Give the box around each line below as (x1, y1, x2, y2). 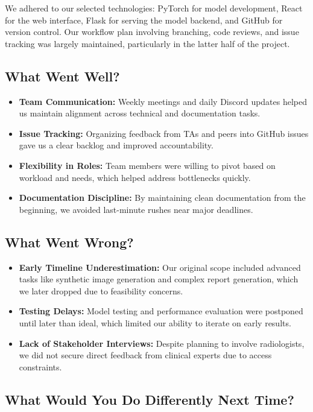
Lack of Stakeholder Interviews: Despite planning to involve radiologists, (19, 337, 305, 349)
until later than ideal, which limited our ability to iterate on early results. (19, 316, 291, 329)
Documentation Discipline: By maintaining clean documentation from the (19, 191, 306, 204)
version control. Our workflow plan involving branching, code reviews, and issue (5, 25, 299, 38)
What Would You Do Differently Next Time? (5, 390, 294, 408)
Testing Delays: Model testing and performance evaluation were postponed (19, 305, 303, 317)
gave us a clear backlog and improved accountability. (19, 139, 213, 151)
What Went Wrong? (5, 232, 134, 251)
